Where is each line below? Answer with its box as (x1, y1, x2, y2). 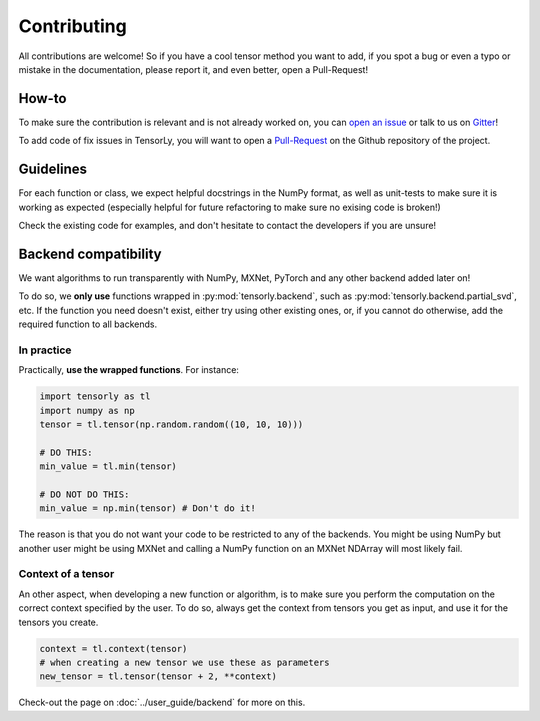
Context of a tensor (18, 567, 115, 581)
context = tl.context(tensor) (39, 643, 188, 654)
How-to (18, 90, 67, 107)
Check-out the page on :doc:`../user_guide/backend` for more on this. (18, 696, 306, 709)
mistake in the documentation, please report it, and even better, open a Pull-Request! (18, 63, 369, 75)
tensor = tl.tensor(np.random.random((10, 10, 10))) (39, 418, 304, 430)
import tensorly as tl (39, 391, 151, 402)
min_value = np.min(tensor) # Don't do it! (39, 503, 257, 514)
